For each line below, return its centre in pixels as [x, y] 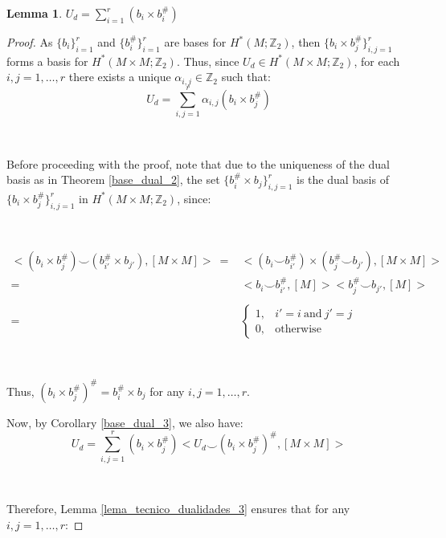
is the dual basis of [343, 179]
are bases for [195, 42]
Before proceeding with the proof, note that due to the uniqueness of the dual [198, 163]
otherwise [298, 329]
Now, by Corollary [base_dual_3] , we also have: [125, 422]
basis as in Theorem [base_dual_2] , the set [113, 179]
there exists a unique [120, 77]
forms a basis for [47, 61]
